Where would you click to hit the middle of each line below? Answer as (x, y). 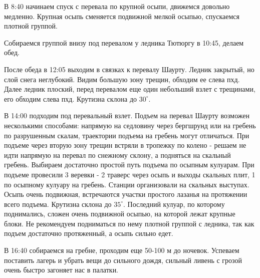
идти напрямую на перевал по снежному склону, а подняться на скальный (117, 155)
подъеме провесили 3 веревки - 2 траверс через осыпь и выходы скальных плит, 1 (130, 174)
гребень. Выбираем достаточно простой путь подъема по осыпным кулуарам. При (129, 165)
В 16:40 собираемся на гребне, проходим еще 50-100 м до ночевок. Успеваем (122, 250)
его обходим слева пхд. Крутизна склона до (71, 98)
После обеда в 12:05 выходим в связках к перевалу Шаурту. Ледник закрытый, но (129, 69)
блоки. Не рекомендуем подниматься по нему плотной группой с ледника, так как (129, 223)
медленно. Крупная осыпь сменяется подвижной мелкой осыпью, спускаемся (122, 16)
